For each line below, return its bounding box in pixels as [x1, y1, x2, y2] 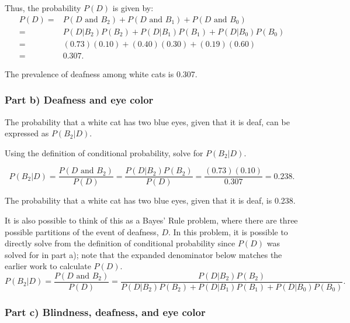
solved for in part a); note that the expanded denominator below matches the [5, 248, 282, 260]
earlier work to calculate [5, 260, 91, 272]
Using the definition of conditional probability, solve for [5, 146, 203, 159]
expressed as [5, 127, 49, 139]
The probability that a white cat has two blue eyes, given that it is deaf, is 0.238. [5, 194, 296, 207]
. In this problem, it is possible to [168, 225, 288, 238]
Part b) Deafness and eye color [5, 92, 154, 107]
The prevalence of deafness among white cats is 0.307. [5, 67, 197, 80]
